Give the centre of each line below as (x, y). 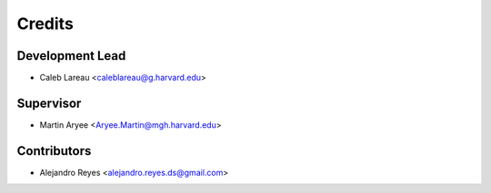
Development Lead (71, 56)
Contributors (54, 151)
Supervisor (49, 103)
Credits (45, 24)
